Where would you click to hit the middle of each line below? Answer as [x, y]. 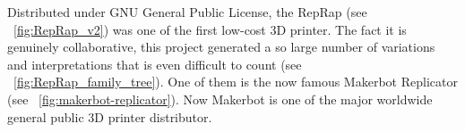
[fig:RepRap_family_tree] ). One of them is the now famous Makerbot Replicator [236, 82]
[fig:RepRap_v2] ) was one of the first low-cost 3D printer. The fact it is [210, 29]
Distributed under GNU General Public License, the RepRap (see [187, 12]
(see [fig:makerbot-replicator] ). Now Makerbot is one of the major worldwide [220, 99]
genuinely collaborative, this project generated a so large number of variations [221, 47]
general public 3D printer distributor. [110, 116]
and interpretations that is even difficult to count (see [155, 64]
